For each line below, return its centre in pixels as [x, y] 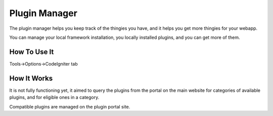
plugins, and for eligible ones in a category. [54, 97]
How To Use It [32, 52]
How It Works [31, 78]
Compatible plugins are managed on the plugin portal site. [70, 106]
